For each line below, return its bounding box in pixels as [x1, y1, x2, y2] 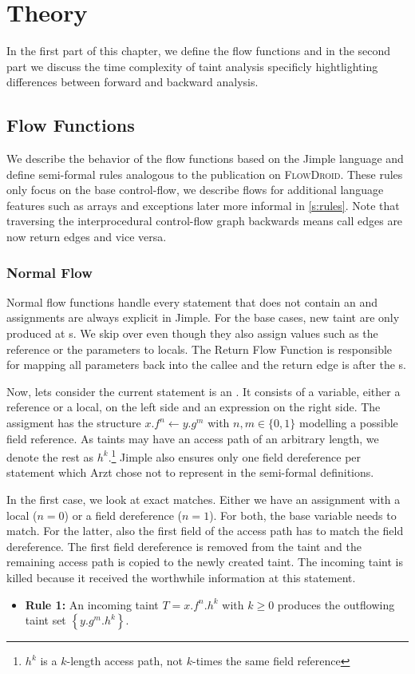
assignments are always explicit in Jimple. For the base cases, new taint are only [6, 309, 400, 326]
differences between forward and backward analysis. [6, 73, 259, 90]
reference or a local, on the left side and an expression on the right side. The [6, 398, 381, 415]
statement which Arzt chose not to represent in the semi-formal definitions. [6, 464, 374, 481]
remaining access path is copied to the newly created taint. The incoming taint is [6, 553, 403, 570]
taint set [25, 612, 66, 628]
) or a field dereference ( [64, 506, 183, 523]
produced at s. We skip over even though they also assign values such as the [6, 325, 378, 342]
